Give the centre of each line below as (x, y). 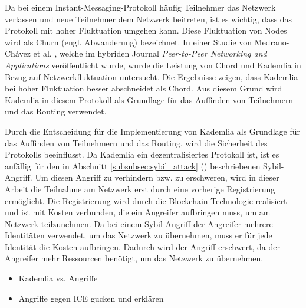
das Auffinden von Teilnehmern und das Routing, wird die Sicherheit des (136, 142)
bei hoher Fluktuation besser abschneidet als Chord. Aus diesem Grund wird (144, 88)
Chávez (18, 53)
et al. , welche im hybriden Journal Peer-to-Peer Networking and (150, 53)
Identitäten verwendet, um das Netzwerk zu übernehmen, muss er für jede (139, 235)
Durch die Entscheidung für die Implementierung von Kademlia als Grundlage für (153, 131)
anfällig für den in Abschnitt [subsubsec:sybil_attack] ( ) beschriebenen (133, 166)
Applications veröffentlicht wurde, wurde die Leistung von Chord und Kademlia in (153, 65)
